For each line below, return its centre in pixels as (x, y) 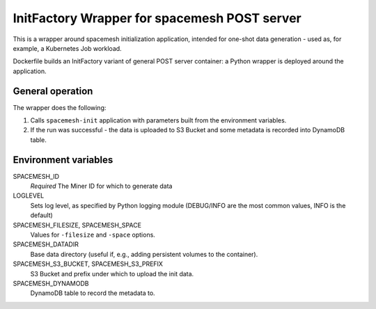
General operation (53, 91)
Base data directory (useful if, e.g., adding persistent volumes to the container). (144, 254)
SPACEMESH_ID (36, 176)
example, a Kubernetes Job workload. (67, 48)
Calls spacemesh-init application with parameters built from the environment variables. (158, 120)
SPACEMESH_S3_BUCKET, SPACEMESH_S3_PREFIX (88, 264)
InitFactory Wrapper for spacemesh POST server (157, 18)
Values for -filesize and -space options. (93, 235)
